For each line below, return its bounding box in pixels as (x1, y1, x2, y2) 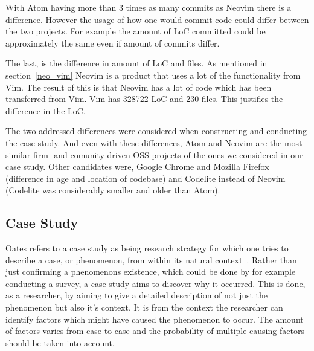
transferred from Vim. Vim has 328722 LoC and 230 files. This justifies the (5, 92, 283, 105)
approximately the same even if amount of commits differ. (5, 36, 220, 49)
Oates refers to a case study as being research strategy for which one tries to (5, 242, 289, 254)
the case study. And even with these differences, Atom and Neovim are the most (5, 136, 303, 149)
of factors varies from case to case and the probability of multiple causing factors (5, 324, 304, 337)
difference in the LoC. (5, 104, 86, 117)
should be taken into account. (5, 336, 115, 349)
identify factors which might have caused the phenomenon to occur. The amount (5, 312, 304, 325)
